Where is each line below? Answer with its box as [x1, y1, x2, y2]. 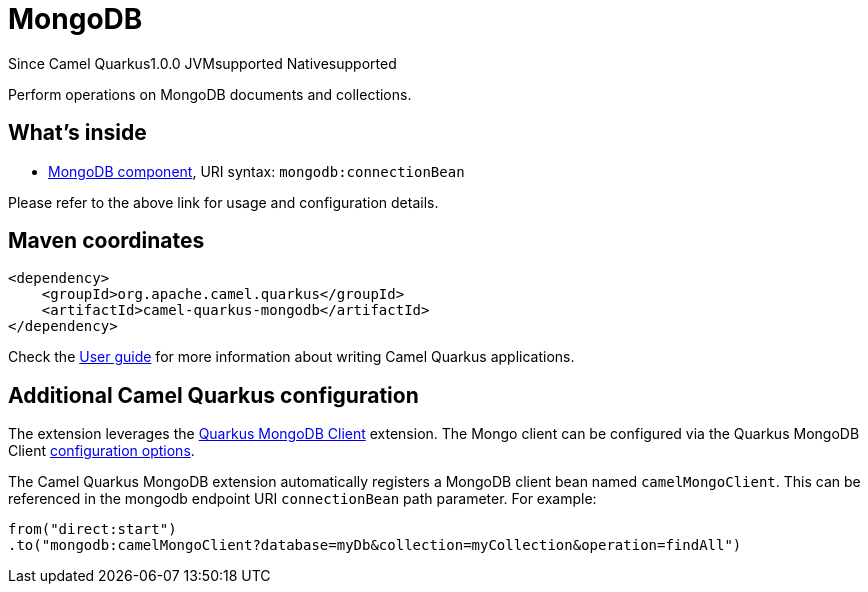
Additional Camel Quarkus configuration [8, 382, 419, 408]
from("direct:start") [8, 521, 177, 538]
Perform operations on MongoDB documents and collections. [8, 85, 412, 103]
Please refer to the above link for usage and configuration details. [8, 193, 439, 211]
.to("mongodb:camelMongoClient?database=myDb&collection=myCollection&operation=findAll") [8, 537, 742, 554]
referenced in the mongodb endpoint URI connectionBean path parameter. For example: [8, 490, 597, 508]
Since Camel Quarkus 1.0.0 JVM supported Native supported [8, 54, 397, 72]
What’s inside [8, 120, 147, 146]
